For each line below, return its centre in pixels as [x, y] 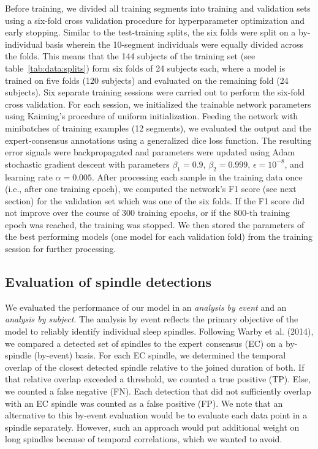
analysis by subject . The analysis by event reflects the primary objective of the [152, 319]
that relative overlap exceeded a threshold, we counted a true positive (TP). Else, [158, 379]
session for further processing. [61, 249]
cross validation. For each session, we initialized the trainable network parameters [158, 104]
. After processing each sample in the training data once [197, 176]
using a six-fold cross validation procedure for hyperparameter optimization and [155, 20]
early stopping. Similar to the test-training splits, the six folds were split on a [150, 32]
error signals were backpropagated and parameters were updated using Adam [150, 152]
